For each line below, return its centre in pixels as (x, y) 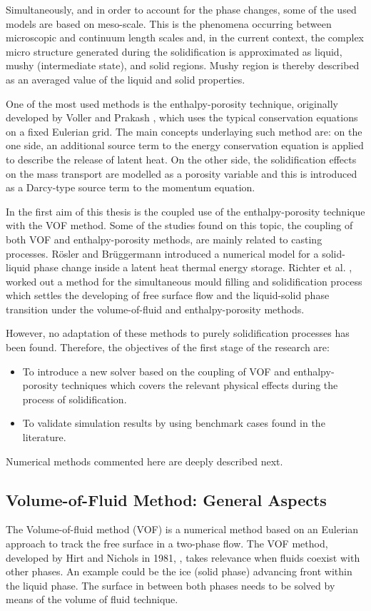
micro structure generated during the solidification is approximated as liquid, (174, 51)
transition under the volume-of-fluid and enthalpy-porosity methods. (155, 309)
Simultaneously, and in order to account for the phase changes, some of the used (181, 9)
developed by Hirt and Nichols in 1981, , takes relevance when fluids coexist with (183, 557)
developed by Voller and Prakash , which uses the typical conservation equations (182, 117)
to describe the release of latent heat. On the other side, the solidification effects (181, 159)
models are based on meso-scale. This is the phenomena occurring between (169, 23)
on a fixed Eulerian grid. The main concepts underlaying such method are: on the (184, 131)
